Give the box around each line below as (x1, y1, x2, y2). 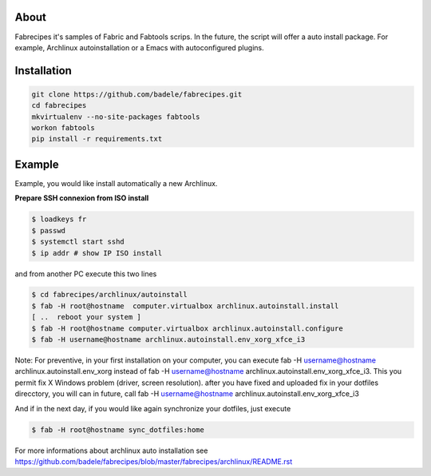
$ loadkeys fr (31, 215, 87, 224)
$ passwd (31, 226, 66, 235)
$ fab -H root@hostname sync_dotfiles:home (31, 425, 205, 434)
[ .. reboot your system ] (31, 312, 141, 322)
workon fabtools (31, 124, 96, 133)
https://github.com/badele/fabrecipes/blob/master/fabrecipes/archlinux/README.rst (14, 456, 293, 466)
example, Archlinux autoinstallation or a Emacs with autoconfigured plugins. (14, 42, 264, 52)
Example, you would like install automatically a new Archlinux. (14, 178, 218, 188)
